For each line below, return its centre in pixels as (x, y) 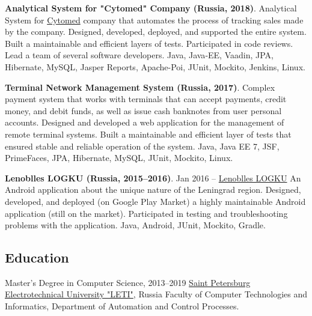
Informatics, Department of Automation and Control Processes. (122, 306)
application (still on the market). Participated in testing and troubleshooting (146, 213)
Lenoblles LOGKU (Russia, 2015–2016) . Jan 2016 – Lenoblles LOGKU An (153, 178)
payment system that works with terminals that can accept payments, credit (146, 99)
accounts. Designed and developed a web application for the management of (145, 122)
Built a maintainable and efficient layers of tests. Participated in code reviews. (149, 43)
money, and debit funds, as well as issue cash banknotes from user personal (143, 110)
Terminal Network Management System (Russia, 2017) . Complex (140, 87)
